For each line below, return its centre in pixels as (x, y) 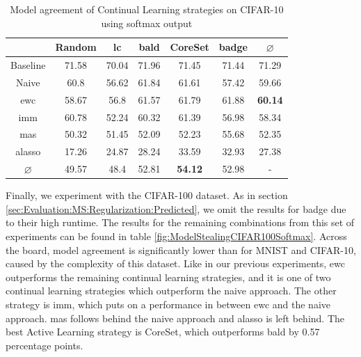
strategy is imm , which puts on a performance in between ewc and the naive (168, 304)
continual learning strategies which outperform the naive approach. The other (171, 291)
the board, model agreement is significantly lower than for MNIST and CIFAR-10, (181, 249)
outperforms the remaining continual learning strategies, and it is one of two (168, 277)
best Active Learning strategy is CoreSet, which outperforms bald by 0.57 (163, 332)
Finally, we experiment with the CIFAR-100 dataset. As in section (147, 195)
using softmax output (147, 23)
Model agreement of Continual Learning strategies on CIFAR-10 (147, 9)
